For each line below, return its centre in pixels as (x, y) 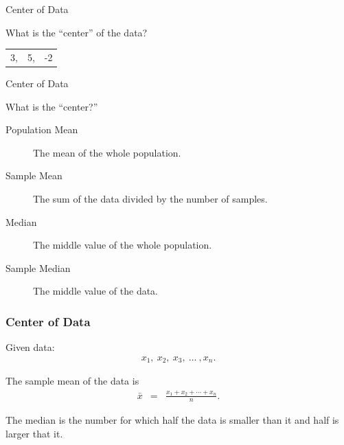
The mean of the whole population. (107, 152)
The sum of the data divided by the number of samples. (150, 198)
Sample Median (38, 267)
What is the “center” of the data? (77, 32)
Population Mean (42, 129)
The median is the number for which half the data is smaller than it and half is (172, 420)
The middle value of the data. (95, 291)
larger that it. (34, 434)
